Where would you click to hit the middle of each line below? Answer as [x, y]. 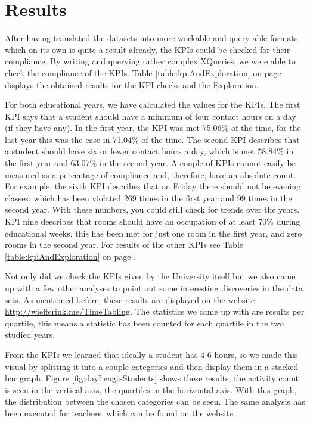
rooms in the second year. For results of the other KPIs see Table [124, 245]
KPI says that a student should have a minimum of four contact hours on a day [151, 116]
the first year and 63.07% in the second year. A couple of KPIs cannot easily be [150, 163]
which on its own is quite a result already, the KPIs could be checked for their [148, 49]
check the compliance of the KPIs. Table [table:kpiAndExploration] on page [143, 72]
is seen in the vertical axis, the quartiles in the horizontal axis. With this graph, [151, 389]
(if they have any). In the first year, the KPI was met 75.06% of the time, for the [153, 128]
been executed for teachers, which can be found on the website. [120, 413]
